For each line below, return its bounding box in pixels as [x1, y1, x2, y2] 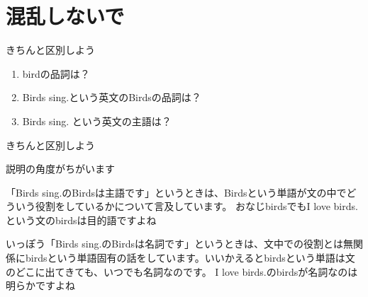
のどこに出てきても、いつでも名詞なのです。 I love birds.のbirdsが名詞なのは [6, 264, 358, 279]
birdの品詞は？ [22, 66, 90, 81]
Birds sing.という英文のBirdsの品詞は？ [22, 90, 201, 105]
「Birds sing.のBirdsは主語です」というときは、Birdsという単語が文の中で [6, 185, 347, 199]
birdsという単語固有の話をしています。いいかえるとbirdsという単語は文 [25, 250, 355, 265]
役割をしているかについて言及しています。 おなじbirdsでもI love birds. [35, 199, 358, 214]
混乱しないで [6, 1, 125, 30]
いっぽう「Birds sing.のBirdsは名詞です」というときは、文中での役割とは [6, 236, 343, 251]
